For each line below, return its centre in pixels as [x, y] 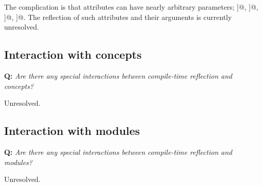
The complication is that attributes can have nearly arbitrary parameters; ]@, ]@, [131, 7]
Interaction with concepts [73, 54]
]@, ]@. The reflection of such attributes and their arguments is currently [118, 17]
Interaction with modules [72, 131]
